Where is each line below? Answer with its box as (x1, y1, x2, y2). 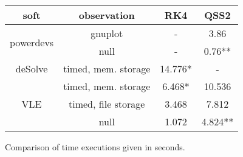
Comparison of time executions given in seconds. (5, 141, 185, 153)
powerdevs (10, 35, 54, 49)
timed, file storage (69, 97, 145, 111)
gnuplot (91, 26, 123, 40)
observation (78, 8, 135, 22)
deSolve (15, 61, 48, 75)
